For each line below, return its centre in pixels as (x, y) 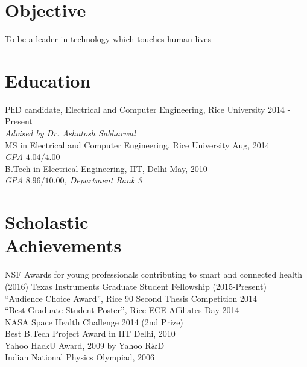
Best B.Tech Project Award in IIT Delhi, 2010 (90, 333)
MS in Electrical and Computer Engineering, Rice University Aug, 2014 (137, 145)
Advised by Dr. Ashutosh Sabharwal (70, 133)
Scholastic (47, 222)
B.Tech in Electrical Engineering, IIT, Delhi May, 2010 (106, 168)
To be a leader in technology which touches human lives (108, 39)
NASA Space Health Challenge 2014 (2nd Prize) (94, 321)
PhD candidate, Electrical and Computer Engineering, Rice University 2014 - (148, 109)
